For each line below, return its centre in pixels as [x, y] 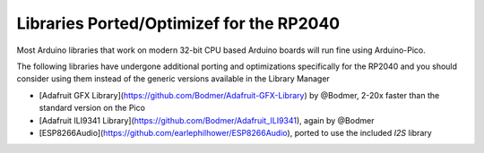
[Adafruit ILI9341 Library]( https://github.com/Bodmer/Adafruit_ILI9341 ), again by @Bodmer [207, 120]
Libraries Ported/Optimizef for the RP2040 [178, 23]
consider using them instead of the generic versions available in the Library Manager [173, 79]
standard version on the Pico [92, 108]
